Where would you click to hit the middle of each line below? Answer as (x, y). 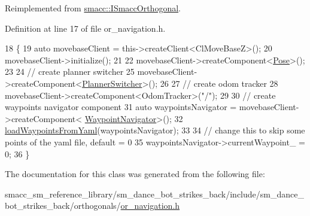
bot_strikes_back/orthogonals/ (63, 206)
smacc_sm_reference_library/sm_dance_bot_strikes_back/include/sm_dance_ (154, 194)
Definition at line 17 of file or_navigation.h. (85, 28)
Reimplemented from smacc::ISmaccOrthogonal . (93, 8)
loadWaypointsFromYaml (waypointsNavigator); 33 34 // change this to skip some (155, 130)
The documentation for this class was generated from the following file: (135, 174)
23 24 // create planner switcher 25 (70, 72)
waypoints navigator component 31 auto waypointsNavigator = (121, 107)
